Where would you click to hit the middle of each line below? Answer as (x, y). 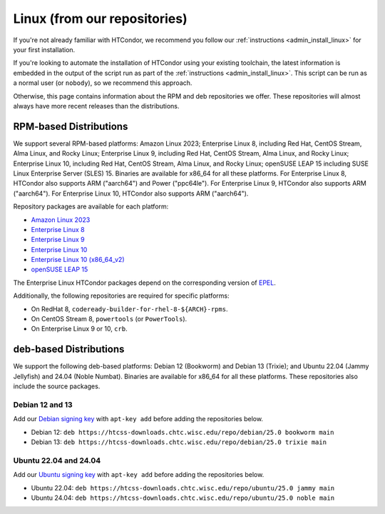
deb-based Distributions (69, 349)
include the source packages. (57, 386)
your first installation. (44, 49)
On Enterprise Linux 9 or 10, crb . (79, 329)
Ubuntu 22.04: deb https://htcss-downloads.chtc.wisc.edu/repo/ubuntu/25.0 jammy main (183, 488)
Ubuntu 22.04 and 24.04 (57, 460)
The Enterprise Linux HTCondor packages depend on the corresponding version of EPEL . (144, 283)
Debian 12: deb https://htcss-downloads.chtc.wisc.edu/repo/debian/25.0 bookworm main (183, 432)
